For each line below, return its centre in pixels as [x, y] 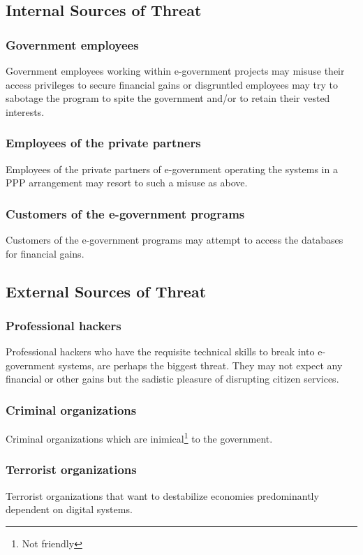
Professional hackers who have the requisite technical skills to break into [160, 351]
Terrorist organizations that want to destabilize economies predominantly [162, 495]
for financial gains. [45, 253]
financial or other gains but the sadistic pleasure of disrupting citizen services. [172, 379]
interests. [25, 111]
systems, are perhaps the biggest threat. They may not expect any [200, 365]
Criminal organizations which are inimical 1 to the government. [139, 437]
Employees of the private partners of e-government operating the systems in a [172, 169]
